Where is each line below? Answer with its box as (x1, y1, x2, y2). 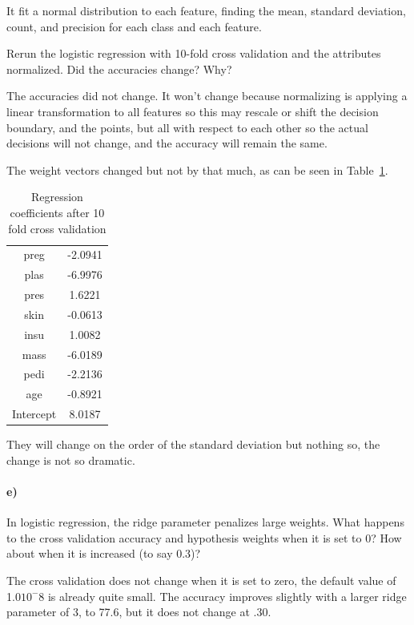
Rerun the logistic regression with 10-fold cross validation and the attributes (6, 45, 381, 62)
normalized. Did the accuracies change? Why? (6, 60, 232, 77)
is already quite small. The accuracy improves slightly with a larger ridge (47, 587, 407, 604)
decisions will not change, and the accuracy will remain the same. (6, 135, 328, 151)
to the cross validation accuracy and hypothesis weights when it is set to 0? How (6, 529, 402, 546)
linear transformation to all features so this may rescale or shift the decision (6, 103, 379, 119)
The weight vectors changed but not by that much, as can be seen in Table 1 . (6, 161, 388, 178)
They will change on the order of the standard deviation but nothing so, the (6, 436, 380, 453)
